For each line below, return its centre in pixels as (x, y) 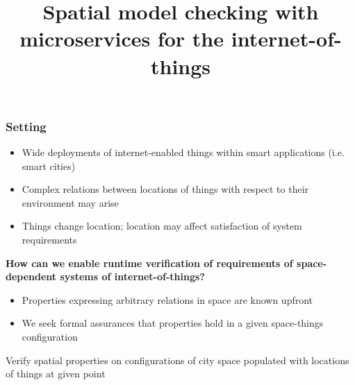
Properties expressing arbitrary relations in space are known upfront (167, 299)
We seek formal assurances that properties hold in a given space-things (173, 323)
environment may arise (70, 202)
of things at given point (56, 374)
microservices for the (122, 38)
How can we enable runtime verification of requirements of (149, 263)
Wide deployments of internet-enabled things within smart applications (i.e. (183, 152)
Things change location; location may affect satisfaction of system (162, 226)
